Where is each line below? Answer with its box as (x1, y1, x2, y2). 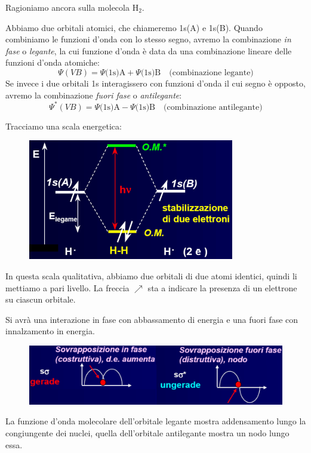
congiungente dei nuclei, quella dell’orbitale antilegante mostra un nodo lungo (5, 427, 290, 439)
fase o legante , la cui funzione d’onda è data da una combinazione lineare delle (5, 44, 292, 57)
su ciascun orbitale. (5, 293, 76, 306)
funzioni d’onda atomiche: (5, 56, 100, 69)
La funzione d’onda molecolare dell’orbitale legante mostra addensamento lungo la (5, 415, 306, 427)
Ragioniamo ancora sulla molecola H (5, 1, 139, 13)
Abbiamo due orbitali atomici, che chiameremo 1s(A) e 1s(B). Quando (5, 21, 263, 33)
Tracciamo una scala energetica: (5, 119, 122, 132)
